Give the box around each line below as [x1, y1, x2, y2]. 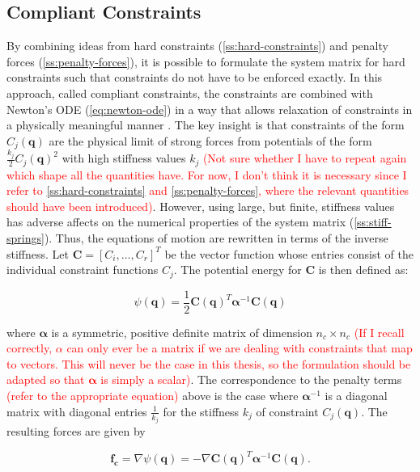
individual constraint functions [6, 261, 159, 278]
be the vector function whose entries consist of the [164, 245, 414, 262]
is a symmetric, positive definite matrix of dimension [51, 323, 312, 340]
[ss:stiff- [354, 213, 392, 230]
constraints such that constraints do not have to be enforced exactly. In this [6, 69, 383, 86]
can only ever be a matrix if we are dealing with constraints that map [66, 339, 413, 356]
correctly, [6, 339, 53, 356]
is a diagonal [325, 387, 388, 404]
